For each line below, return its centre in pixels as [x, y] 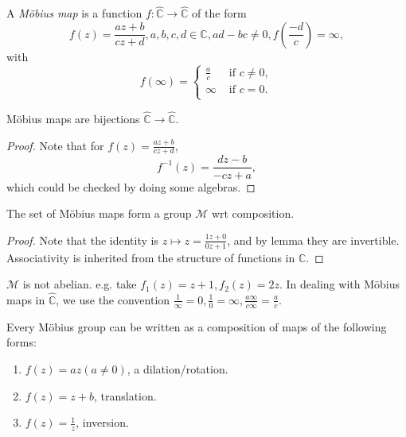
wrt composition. [253, 213]
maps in [26, 299]
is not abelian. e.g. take [80, 284]
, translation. [125, 395]
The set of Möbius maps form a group [99, 213]
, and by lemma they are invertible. [313, 240]
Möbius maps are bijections [73, 119]
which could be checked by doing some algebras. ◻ [131, 186]
